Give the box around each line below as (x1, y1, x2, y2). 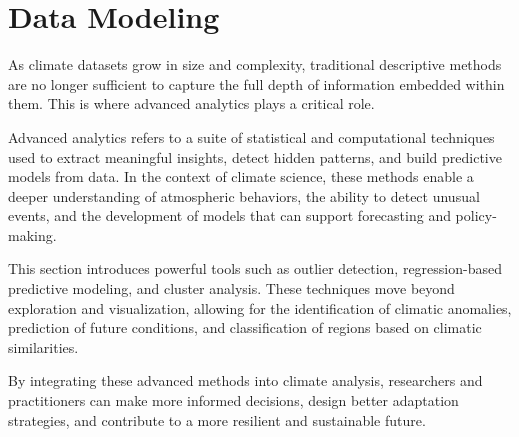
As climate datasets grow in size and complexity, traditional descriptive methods (8, 54, 502, 75)
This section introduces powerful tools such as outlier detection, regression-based (8, 258, 502, 279)
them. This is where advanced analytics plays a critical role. (8, 93, 375, 114)
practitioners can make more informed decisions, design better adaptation (8, 390, 459, 411)
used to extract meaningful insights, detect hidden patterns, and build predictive (8, 146, 502, 167)
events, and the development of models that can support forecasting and (8, 205, 451, 226)
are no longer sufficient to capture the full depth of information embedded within (8, 73, 505, 94)
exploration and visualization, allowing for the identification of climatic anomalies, (8, 297, 512, 318)
